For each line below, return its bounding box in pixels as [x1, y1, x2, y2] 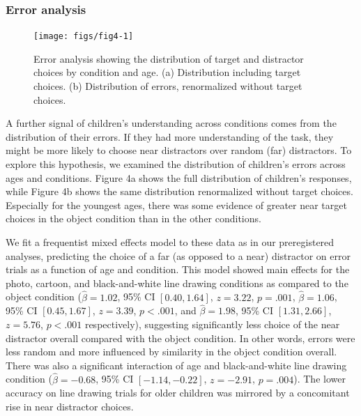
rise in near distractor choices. [6, 399, 134, 413]
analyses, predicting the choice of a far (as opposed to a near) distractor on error [6, 248, 351, 263]
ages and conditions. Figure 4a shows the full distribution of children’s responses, [6, 170, 352, 185]
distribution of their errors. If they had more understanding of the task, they [6, 129, 334, 144]
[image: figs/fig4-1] [33, 31, 134, 42]
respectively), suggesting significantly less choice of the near [84, 317, 340, 331]
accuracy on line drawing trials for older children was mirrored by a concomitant [6, 385, 350, 400]
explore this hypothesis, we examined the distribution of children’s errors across [6, 157, 346, 171]
